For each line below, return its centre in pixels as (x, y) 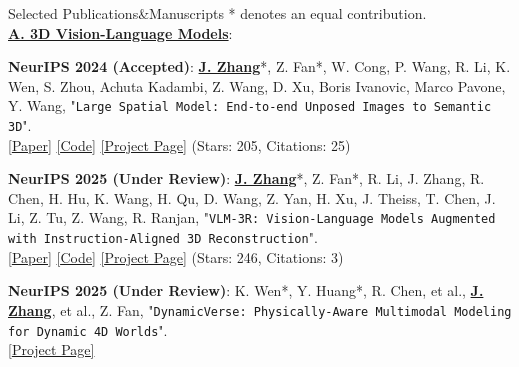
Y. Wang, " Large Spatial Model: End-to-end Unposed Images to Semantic (250, 105)
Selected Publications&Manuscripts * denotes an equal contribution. (217, 13)
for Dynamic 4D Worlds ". (88, 329)
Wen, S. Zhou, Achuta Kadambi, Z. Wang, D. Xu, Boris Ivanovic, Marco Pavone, (257, 85)
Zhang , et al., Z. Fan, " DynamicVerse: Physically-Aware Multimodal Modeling (260, 309)
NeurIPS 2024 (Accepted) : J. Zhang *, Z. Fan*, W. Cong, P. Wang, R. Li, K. (259, 66)
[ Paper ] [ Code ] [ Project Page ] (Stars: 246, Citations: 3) (176, 256)
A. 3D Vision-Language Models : (120, 32)
